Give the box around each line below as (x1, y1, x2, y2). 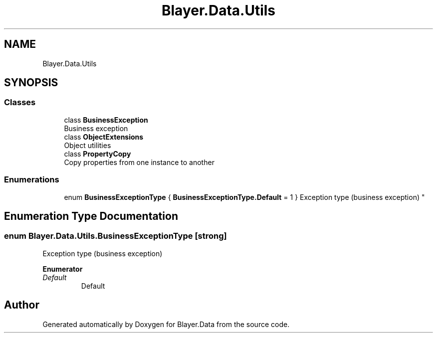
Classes (4, 97, 36, 108)
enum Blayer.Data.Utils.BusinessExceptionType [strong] (4, 231, 227, 241)
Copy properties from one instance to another (64, 158, 215, 167)
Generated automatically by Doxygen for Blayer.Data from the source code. (42, 320, 290, 329)
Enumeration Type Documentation (4, 209, 178, 222)
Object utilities (64, 141, 111, 150)
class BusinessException (64, 115, 148, 124)
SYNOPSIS (4, 76, 58, 89)
